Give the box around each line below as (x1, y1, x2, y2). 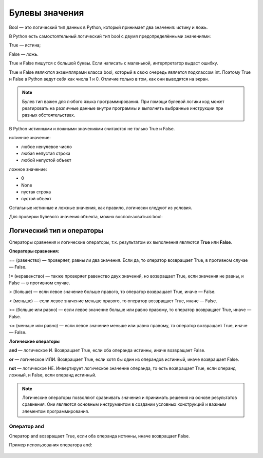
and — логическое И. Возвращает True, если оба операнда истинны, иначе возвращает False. (9, 347, 206, 354)
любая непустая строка (21, 150, 71, 156)
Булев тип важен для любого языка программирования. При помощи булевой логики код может (22, 98, 225, 104)
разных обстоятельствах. (22, 112, 75, 118)
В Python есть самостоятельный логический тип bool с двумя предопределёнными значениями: (9, 33, 211, 39)
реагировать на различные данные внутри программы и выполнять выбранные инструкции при (22, 105, 224, 111)
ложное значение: (9, 166, 47, 172)
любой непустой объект (21, 157, 72, 163)
